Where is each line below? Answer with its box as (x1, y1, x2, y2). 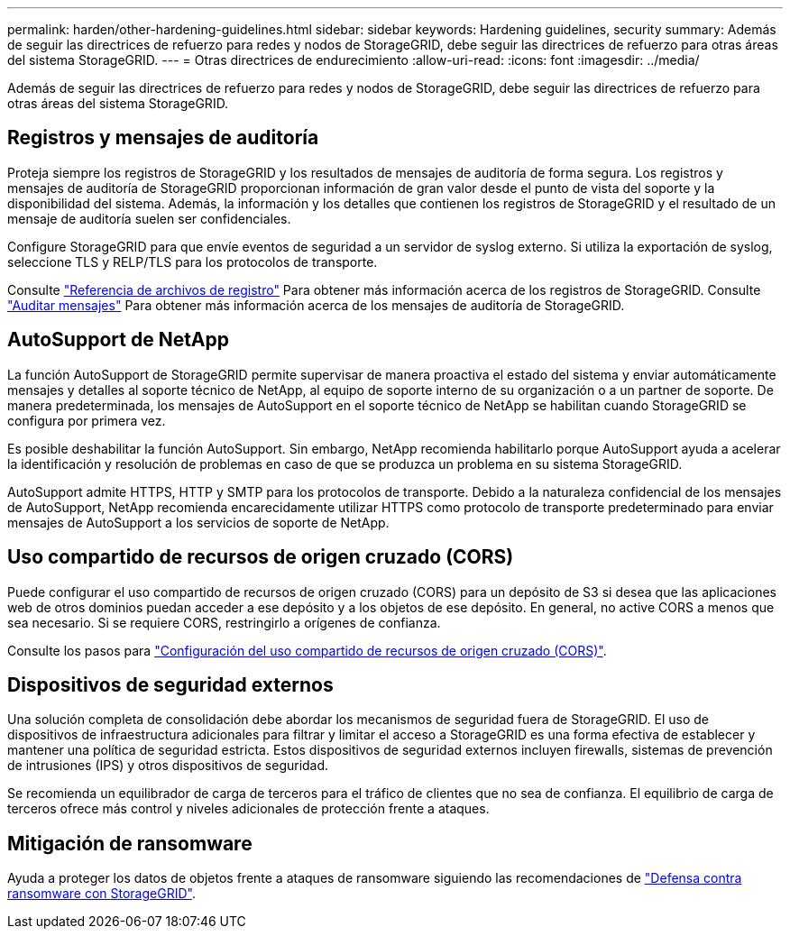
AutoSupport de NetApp (7, 328, 230, 352)
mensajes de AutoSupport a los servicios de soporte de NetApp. (7, 514, 390, 530)
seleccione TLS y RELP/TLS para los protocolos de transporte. (7, 253, 378, 270)
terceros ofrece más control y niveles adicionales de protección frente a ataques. (7, 801, 490, 817)
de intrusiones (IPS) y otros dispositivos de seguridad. (7, 757, 329, 774)
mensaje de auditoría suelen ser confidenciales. (7, 210, 291, 226)
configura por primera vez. (7, 412, 166, 428)
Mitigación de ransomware (7, 831, 253, 855)
